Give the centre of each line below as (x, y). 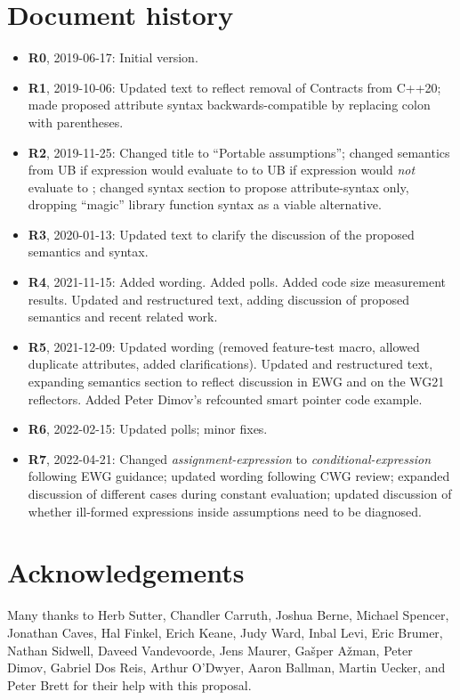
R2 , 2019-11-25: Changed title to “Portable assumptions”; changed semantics (239, 152)
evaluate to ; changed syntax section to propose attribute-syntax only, (218, 187)
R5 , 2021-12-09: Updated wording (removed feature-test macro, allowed (224, 346)
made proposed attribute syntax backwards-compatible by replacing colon (229, 105)
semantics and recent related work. (123, 317)
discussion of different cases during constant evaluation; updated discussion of (240, 493)
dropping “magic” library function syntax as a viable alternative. (205, 204)
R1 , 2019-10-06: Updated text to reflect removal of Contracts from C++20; (234, 87)
